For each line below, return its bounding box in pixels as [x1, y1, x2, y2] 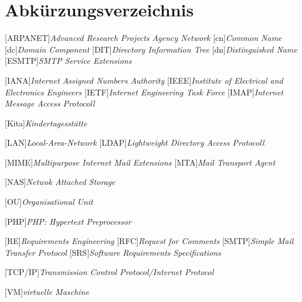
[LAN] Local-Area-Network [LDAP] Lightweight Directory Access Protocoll [5, 136, 264, 149]
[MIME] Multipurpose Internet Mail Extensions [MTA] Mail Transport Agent [5, 156, 276, 168]
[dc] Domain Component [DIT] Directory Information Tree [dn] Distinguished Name [5, 43, 297, 55]
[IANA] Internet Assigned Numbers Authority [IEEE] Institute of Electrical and [5, 74, 283, 86]
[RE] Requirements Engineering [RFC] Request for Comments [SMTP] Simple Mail [5, 235, 294, 247]
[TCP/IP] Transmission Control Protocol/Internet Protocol [5, 266, 214, 278]
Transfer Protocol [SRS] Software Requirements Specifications [5, 246, 221, 258]
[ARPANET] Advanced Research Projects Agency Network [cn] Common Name [5, 32, 282, 44]
